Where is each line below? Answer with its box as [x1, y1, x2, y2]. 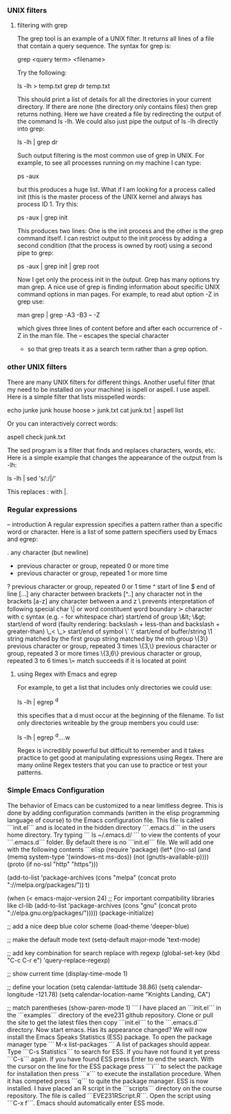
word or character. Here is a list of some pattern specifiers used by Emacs [7, 527, 218, 536]
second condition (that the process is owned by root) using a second [16, 241, 213, 250]
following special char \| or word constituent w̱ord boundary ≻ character [7, 604, 213, 613]
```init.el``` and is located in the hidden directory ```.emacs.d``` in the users [7, 823, 215, 831]
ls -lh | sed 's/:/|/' [7, 474, 56, 482]
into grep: [16, 125, 45, 133]
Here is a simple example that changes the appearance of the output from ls [7, 453, 223, 461]
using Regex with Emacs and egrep [16, 670, 118, 678]
